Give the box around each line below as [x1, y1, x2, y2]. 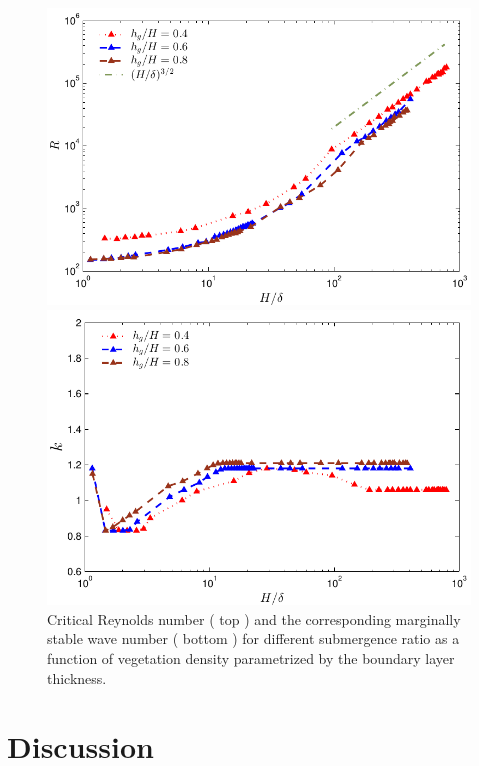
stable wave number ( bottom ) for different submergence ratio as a [47, 628, 460, 649]
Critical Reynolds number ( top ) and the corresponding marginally [47, 608, 461, 629]
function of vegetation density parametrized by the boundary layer [47, 648, 455, 669]
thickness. [47, 667, 107, 688]
